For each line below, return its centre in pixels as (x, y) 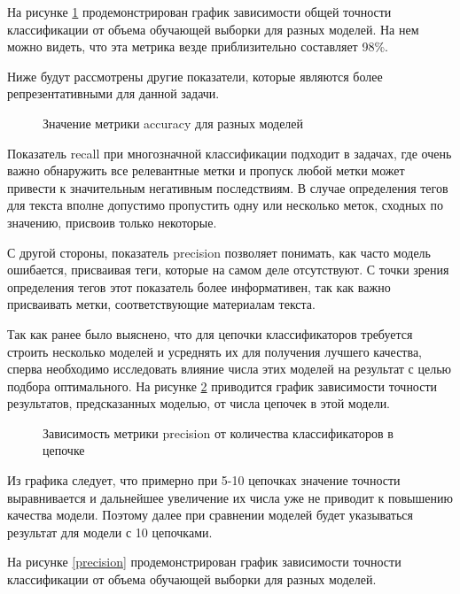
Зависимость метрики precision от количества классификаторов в (218, 432)
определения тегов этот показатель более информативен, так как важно (199, 286)
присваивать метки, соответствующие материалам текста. (161, 304)
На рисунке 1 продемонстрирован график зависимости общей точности (199, 12)
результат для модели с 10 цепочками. (110, 532)
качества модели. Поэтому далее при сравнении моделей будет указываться (210, 515)
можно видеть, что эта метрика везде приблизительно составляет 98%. (198, 46)
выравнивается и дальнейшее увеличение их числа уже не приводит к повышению (230, 497)
